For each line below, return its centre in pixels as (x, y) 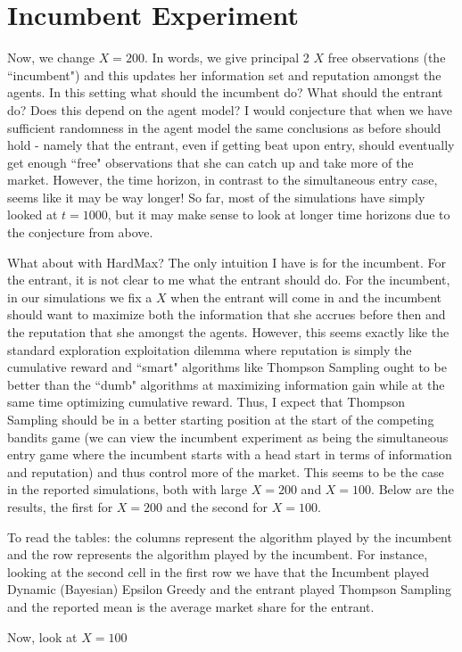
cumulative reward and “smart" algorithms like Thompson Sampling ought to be (227, 367)
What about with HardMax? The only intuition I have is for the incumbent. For (227, 262)
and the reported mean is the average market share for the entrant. (191, 606)
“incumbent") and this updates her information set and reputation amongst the (224, 74)
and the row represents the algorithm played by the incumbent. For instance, (218, 554)
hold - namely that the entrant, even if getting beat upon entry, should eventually (231, 145)
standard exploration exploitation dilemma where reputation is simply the (210, 349)
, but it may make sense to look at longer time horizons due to (279, 215)
